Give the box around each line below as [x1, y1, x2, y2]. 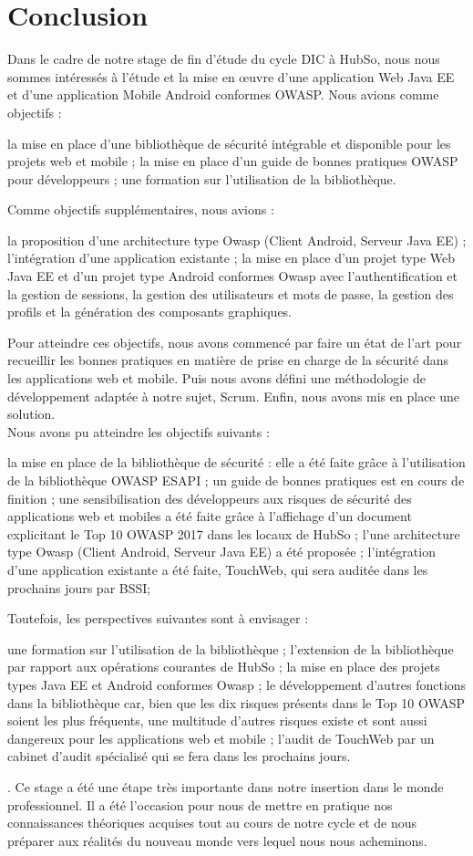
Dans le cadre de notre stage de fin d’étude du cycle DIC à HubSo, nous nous [7, 49, 440, 68]
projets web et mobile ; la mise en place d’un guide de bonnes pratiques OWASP [7, 151, 458, 171]
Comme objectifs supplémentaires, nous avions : [7, 200, 274, 219]
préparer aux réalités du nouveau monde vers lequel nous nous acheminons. [7, 830, 427, 850]
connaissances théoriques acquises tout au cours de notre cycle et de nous [7, 813, 417, 832]
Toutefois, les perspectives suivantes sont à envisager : [7, 609, 309, 628]
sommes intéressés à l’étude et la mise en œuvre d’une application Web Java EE [7, 67, 455, 86]
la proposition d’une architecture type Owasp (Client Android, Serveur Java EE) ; [7, 230, 467, 249]
